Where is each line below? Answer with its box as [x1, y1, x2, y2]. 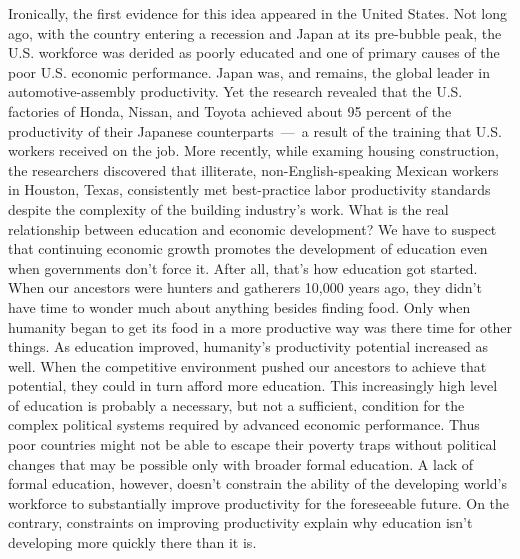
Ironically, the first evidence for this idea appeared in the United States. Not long [8, 3, 507, 23]
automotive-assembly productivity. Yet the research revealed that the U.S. [8, 81, 463, 102]
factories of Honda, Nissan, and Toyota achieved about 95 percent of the [8, 100, 452, 121]
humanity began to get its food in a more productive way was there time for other [8, 316, 512, 337]
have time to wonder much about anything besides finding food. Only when [8, 296, 471, 317]
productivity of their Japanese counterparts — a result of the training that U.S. [8, 120, 502, 141]
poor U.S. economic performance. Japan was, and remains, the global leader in [8, 61, 491, 82]
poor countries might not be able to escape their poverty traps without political [8, 434, 497, 455]
